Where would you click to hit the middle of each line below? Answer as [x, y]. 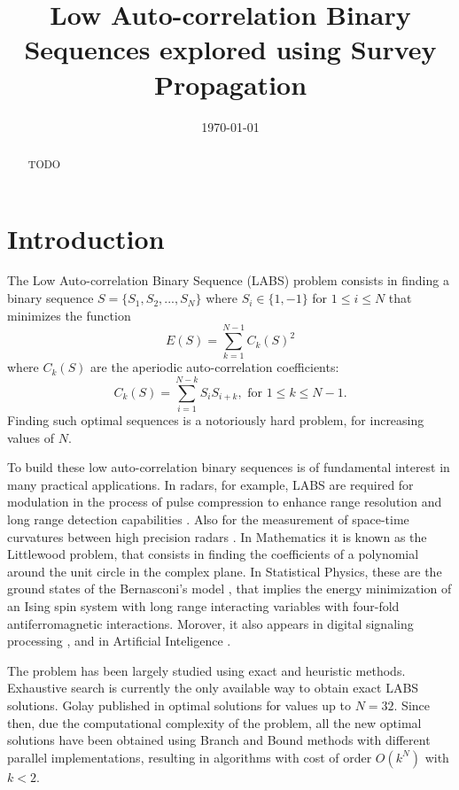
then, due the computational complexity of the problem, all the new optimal [214, 722]
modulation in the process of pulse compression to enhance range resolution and [225, 502]
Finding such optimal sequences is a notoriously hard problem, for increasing [216, 420]
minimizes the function [69, 315]
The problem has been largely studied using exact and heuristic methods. [206, 670]
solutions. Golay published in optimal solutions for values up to [179, 705]
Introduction [86, 238]
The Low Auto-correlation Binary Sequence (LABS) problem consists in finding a [228, 280]
